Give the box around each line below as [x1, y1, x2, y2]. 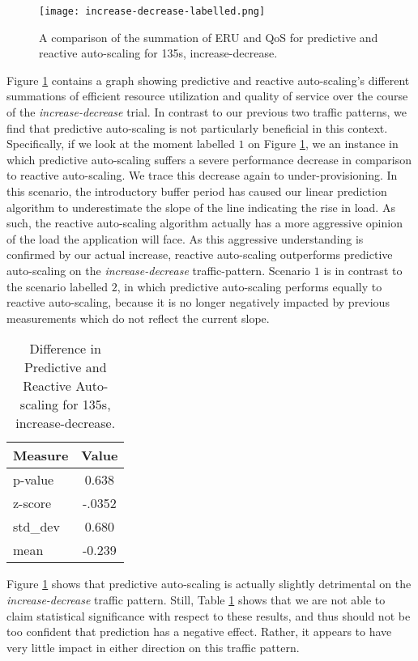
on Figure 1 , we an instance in [248, 135, 399, 152]
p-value [13, 470, 54, 489]
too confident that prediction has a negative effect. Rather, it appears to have [6, 623, 392, 640]
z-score [13, 494, 52, 513]
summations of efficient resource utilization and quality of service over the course [6, 87, 408, 104]
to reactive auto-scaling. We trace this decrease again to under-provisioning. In [6, 167, 398, 184]
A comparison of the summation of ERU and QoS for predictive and [39, 28, 378, 45]
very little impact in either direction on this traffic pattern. [6, 638, 300, 655]
